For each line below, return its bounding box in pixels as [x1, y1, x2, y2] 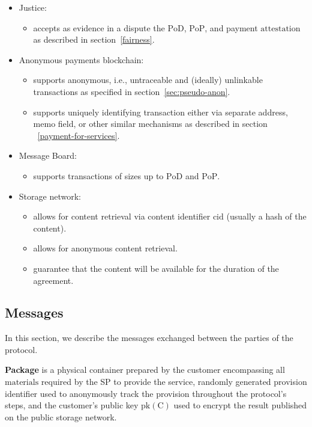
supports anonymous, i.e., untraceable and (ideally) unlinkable [33, 73, 263, 86]
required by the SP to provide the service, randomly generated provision [41, 375, 307, 388]
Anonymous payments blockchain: [19, 53, 144, 66]
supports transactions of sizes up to [33, 169, 164, 182]
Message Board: [19, 149, 77, 162]
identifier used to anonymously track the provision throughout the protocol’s [5, 387, 287, 399]
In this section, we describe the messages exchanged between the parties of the [5, 331, 293, 344]
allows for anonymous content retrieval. [33, 242, 178, 254]
